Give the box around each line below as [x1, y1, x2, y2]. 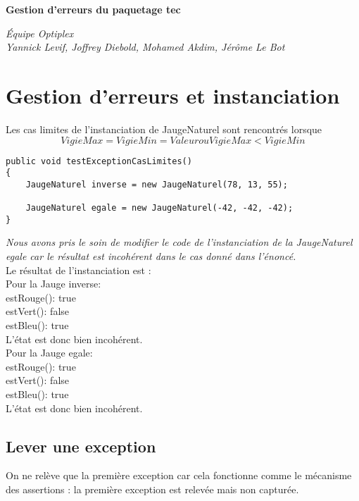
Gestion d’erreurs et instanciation [6, 80, 340, 109]
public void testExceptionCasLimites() [6, 156, 192, 166]
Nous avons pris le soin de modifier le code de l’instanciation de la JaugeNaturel [6, 235, 353, 249]
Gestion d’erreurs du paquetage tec [6, 2, 181, 16]
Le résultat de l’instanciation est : [6, 262, 151, 277]
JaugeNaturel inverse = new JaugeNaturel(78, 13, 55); [25, 179, 288, 190]
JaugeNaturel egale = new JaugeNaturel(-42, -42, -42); [25, 203, 294, 214]
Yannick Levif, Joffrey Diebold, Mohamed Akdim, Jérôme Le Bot [6, 39, 285, 54]
